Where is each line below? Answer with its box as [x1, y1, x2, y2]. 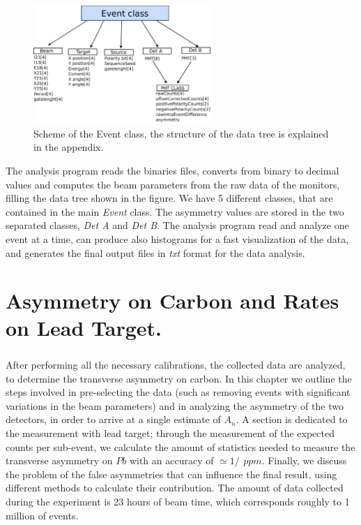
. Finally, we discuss [261, 453, 347, 468]
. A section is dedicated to [236, 412, 348, 427]
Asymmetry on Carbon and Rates [6, 286, 339, 315]
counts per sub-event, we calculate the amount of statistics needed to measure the [6, 439, 355, 454]
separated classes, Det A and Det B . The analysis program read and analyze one [6, 218, 349, 232]
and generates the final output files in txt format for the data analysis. [6, 245, 305, 260]
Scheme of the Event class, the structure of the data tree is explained [33, 126, 329, 140]
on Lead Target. [6, 313, 162, 342]
